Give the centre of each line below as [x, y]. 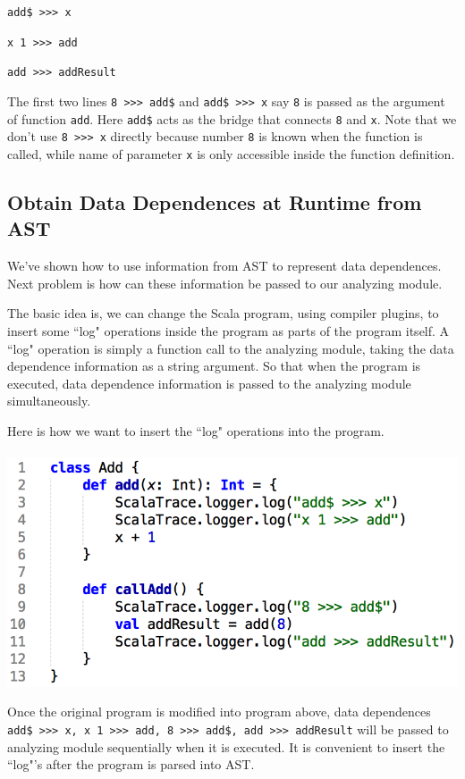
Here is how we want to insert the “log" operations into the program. [196, 430]
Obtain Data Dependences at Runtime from [215, 201]
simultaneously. [49, 401]
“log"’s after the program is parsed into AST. [131, 764]
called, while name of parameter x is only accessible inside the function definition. [231, 153]
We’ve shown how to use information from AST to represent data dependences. [224, 266]
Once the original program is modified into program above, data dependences [219, 712]
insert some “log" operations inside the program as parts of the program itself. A [228, 330]
